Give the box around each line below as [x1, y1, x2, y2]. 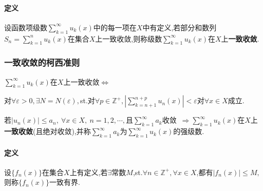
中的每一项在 [93, 22, 137, 32]
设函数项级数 [4, 22, 47, 32]
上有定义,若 [69, 166, 108, 177]
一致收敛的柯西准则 [4, 56, 80, 69]
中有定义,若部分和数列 [142, 22, 217, 32]
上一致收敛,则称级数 [95, 33, 162, 44]
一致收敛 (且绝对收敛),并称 [4, 126, 91, 137]
